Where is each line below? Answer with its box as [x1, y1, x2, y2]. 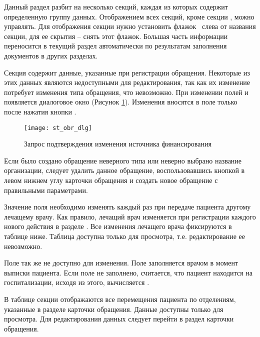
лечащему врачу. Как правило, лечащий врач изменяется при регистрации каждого [4, 211, 256, 221]
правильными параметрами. [4, 184, 88, 195]
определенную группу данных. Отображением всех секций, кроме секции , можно [4, 11, 254, 21]
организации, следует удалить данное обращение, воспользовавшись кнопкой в [4, 165, 245, 175]
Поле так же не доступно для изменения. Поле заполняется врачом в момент [4, 257, 238, 268]
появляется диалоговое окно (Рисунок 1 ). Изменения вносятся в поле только [4, 96, 237, 107]
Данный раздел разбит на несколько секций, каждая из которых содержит [4, 1, 228, 11]
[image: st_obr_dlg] [24, 124, 92, 131]
